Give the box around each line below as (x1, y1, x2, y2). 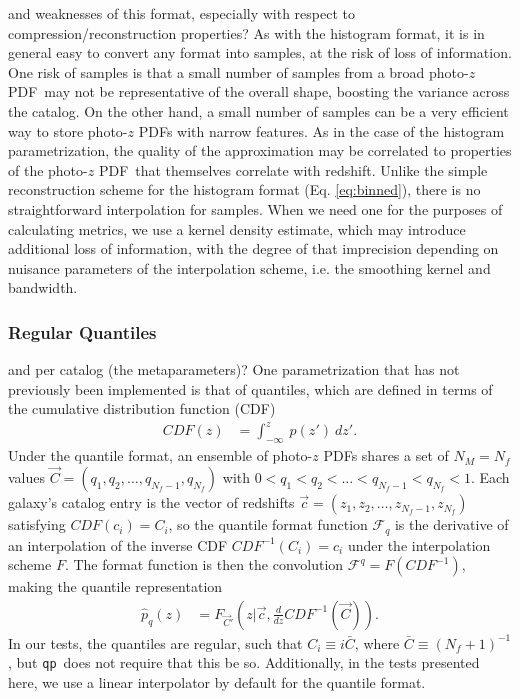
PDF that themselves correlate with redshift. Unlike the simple (98, 159, 488, 180)
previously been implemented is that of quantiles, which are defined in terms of (8, 378, 493, 399)
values (8, 467, 46, 488)
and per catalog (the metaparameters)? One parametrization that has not (8, 359, 460, 380)
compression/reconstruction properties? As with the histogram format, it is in (8, 22, 485, 43)
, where (354, 632, 400, 653)
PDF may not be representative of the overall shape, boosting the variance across (8, 81, 510, 102)
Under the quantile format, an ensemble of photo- (8, 445, 313, 466)
